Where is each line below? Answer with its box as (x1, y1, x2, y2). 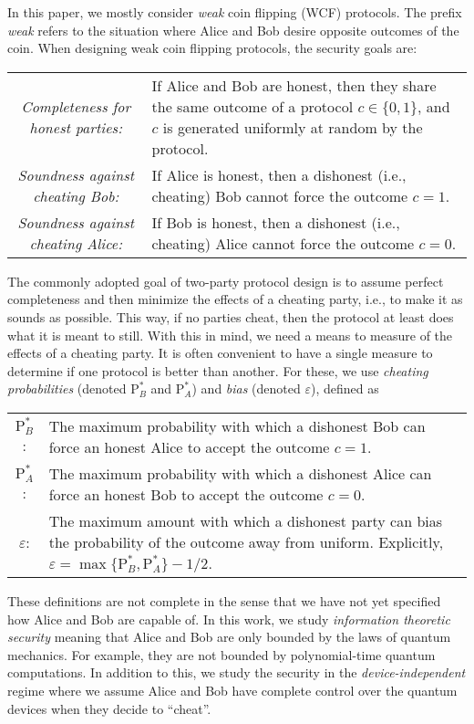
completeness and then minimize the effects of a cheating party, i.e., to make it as (7, 289, 463, 309)
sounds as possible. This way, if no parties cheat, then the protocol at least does (7, 307, 454, 326)
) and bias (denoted (191, 379, 301, 398)
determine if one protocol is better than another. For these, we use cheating (7, 361, 428, 380)
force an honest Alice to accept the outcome (48, 435, 330, 457)
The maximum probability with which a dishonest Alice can (48, 462, 432, 484)
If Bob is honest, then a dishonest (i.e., (151, 211, 400, 233)
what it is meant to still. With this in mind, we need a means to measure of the (7, 325, 453, 344)
